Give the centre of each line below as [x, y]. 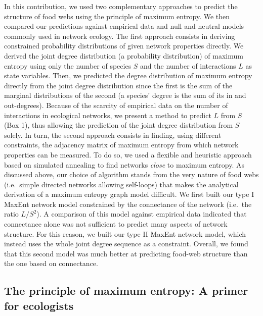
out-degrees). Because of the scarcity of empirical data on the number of [116, 105]
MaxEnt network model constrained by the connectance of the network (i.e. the [128, 204]
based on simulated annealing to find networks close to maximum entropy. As [124, 164]
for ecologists [39, 305]
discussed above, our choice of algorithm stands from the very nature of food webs [131, 174]
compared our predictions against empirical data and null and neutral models [124, 26]
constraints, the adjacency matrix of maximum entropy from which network [121, 145]
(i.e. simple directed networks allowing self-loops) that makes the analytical [121, 184]
